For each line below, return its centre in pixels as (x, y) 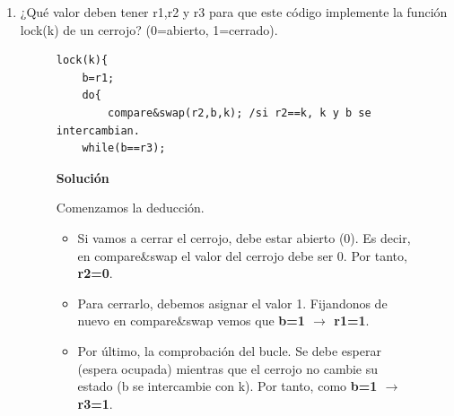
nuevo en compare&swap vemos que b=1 (191, 321)
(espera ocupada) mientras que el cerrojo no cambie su (228, 368)
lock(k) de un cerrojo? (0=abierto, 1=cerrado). (149, 29)
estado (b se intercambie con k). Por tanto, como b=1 (227, 386)
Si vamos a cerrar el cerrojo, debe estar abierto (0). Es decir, (244, 237)
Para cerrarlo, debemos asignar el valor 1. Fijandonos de (232, 303)
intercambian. (98, 130)
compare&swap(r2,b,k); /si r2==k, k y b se (240, 113)
